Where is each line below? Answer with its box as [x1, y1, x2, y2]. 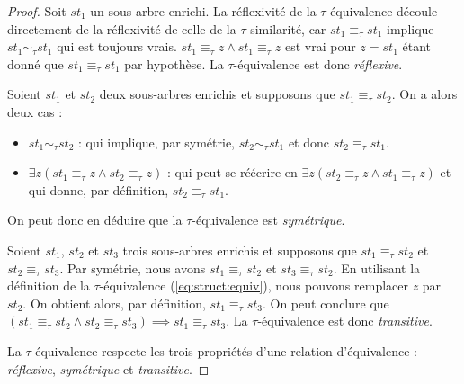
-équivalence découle [326, 2, 438, 20]
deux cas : [7, 102, 63, 121]
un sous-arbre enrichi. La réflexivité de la [90, 2, 317, 20]
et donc [288, 132, 330, 151]
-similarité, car [245, 19, 326, 38]
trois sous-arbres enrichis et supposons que [122, 240, 357, 259]
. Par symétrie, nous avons [59, 258, 206, 277]
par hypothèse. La [124, 54, 224, 73]
